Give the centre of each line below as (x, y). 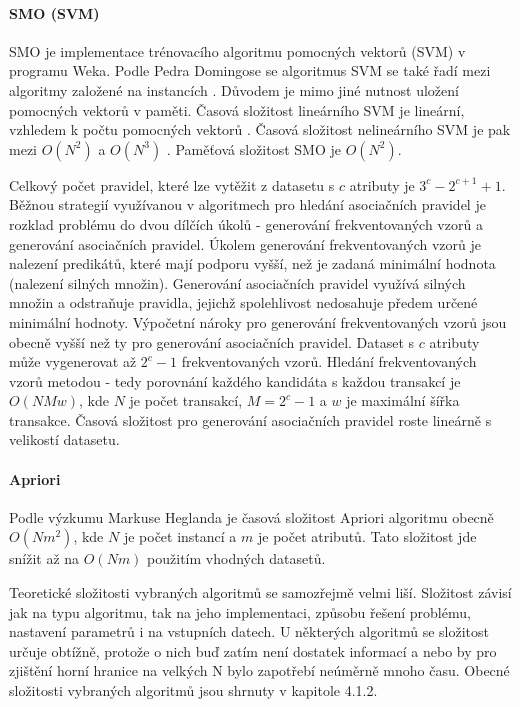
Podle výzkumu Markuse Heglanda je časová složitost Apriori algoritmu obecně (251, 516)
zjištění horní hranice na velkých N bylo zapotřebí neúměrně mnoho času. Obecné (259, 670)
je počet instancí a (180, 536)
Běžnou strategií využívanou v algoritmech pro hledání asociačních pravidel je (247, 204)
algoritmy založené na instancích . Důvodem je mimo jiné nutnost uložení (234, 89)
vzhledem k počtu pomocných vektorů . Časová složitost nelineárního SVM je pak (260, 129)
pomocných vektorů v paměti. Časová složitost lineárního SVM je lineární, (237, 109)
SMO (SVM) (54, 12)
